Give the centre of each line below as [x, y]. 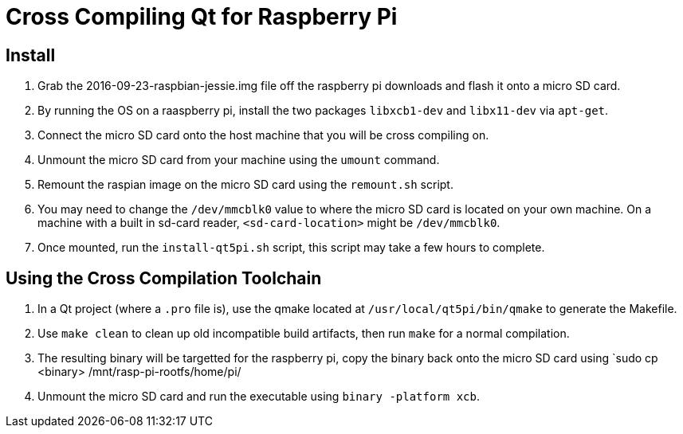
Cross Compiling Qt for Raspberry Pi [202, 17]
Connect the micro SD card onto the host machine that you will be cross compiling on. [263, 135]
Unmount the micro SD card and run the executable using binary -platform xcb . [259, 397]
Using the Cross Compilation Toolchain [164, 278]
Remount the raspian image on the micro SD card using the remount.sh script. [245, 185]
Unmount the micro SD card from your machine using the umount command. [239, 160]
